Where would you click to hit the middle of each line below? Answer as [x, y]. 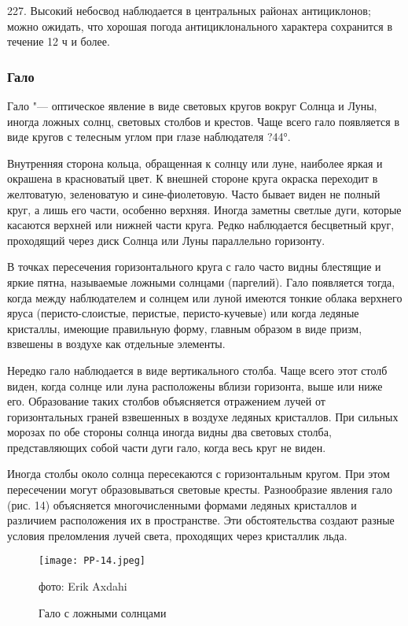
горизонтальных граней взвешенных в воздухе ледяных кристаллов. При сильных [203, 416]
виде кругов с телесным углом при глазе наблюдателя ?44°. [149, 137]
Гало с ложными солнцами [103, 612]
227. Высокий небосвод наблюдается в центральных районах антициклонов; [189, 10]
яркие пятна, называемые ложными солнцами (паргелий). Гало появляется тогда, [201, 282]
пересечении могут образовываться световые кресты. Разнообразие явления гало [200, 489]
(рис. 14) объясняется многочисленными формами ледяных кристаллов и [182, 504]
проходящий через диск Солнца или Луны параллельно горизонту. [166, 240]
